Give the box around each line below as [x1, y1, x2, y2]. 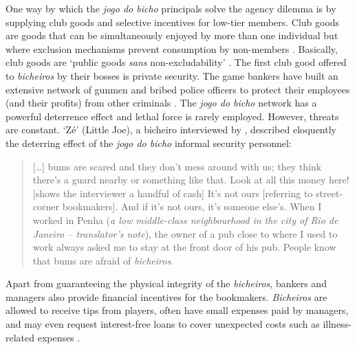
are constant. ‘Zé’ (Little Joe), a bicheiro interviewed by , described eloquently [6, 122, 336, 137]
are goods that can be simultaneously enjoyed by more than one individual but [6, 28, 338, 43]
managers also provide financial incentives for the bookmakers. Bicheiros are [6, 289, 327, 304]
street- [316, 185, 343, 200]
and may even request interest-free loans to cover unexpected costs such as [6, 317, 320, 331]
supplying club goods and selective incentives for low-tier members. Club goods [6, 14, 340, 29]
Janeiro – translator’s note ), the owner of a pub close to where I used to [32, 226, 338, 240]
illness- [323, 317, 351, 331]
